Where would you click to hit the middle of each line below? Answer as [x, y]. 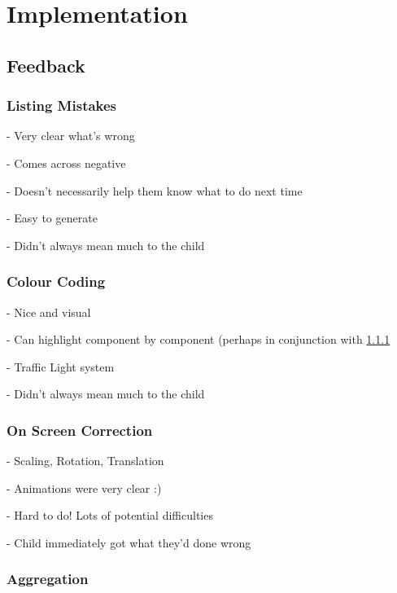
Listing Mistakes [62, 105]
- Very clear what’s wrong [71, 136]
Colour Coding [56, 281]
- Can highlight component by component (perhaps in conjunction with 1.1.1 [198, 339]
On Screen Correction [80, 430]
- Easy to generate [52, 218]
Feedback [46, 65]
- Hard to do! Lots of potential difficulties [110, 515]
